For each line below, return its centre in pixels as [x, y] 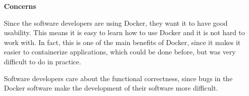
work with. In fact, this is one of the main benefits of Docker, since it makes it [122, 42]
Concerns [20, 6]
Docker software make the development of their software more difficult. [111, 88]
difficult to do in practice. [43, 61]
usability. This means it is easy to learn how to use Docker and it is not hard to [124, 32]
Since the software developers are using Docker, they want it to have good [116, 23]
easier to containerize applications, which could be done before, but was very [120, 52]
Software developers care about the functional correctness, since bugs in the [118, 78]
